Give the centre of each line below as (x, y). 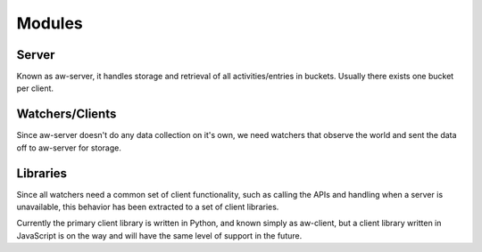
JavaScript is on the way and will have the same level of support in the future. (159, 235)
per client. (35, 88)
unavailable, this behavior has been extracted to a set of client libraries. (148, 207)
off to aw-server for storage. (69, 148)
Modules (50, 23)
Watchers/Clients (66, 114)
